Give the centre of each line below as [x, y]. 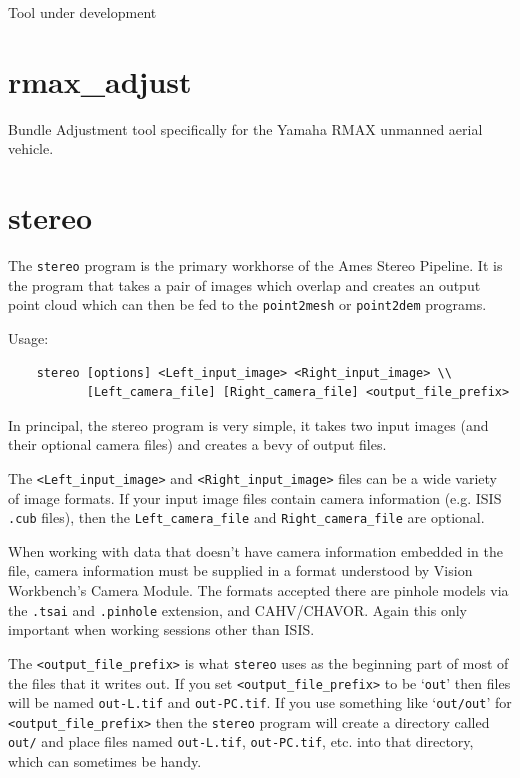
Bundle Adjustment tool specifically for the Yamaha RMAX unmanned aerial [245, 128]
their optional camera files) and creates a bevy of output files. [197, 444]
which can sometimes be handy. [105, 761]
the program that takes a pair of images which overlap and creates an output [244, 284]
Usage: [28, 337]
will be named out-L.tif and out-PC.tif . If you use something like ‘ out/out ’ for [260, 702]
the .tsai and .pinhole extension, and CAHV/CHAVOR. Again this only [238, 609]
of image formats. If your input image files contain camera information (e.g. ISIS [255, 497]
